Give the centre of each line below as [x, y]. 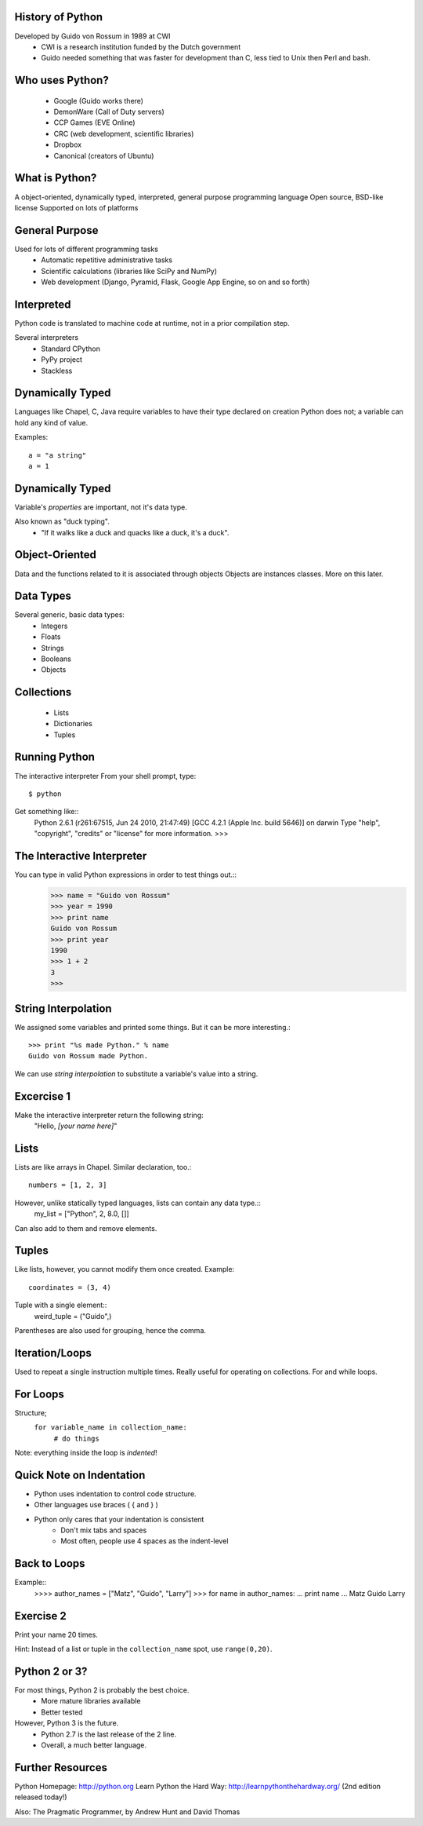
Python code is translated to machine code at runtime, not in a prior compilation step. [152, 323]
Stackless [57, 371]
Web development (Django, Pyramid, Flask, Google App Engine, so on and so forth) [175, 282]
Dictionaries [73, 724]
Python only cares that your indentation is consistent [119, 1519]
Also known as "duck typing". [62, 521]
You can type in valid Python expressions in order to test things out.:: [126, 875]
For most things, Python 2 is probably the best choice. [102, 1690]
